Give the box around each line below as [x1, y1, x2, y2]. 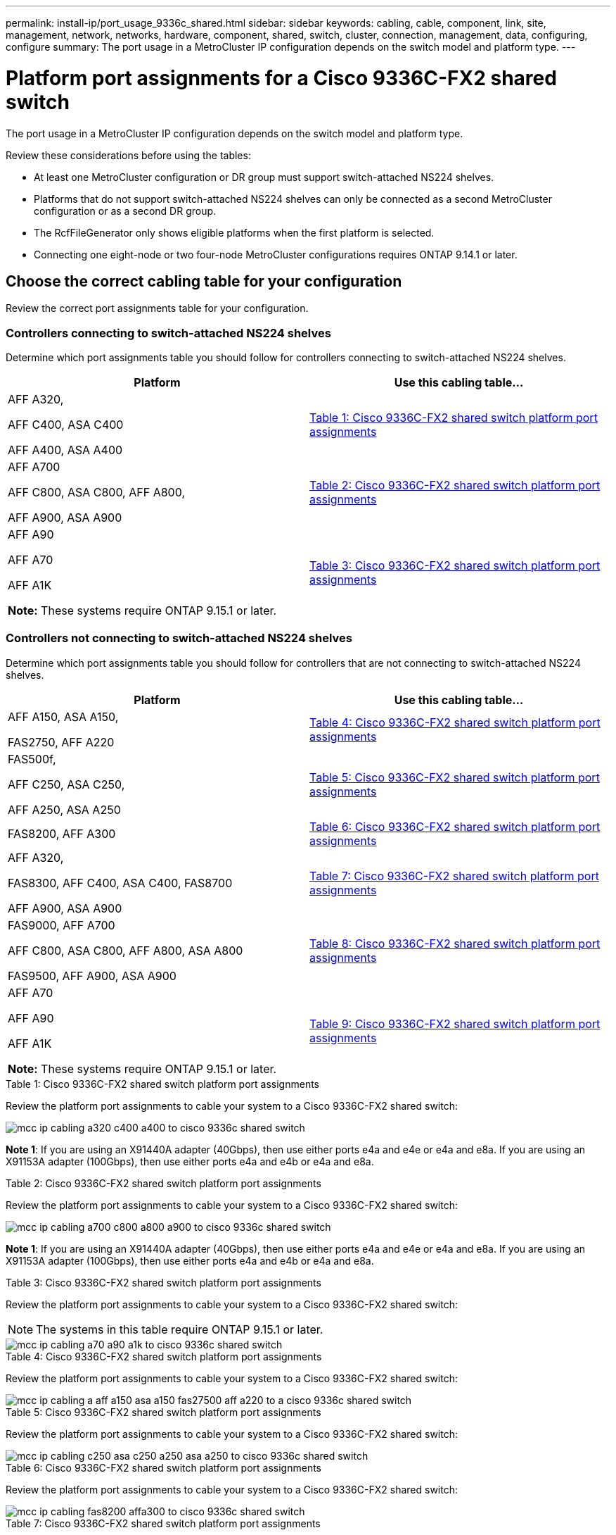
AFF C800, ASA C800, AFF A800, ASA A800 [8, 943, 243, 958]
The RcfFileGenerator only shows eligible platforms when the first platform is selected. [34, 226, 435, 239]
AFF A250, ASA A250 [8, 802, 121, 817]
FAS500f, [8, 751, 56, 766]
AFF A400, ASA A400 [8, 443, 123, 458]
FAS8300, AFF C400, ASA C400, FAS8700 [8, 875, 233, 890]
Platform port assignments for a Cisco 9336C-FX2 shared [6, 65, 557, 90]
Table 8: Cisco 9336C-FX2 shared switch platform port [309, 936, 601, 951]
